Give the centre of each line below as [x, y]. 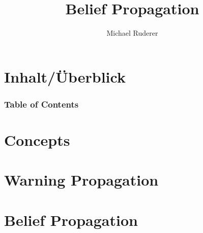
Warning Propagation [81, 180]
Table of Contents [41, 104]
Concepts [37, 139]
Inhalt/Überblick [65, 76]
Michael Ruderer [132, 33]
